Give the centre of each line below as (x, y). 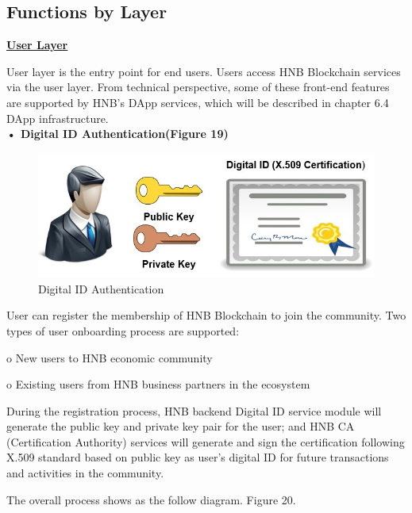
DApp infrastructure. (58, 118)
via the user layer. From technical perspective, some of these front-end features (198, 87)
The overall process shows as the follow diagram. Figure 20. (151, 499)
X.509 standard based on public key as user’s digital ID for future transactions (198, 457)
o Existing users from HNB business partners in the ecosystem (158, 384)
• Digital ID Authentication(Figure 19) (117, 134)
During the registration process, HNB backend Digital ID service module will (194, 410)
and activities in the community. (85, 473)
